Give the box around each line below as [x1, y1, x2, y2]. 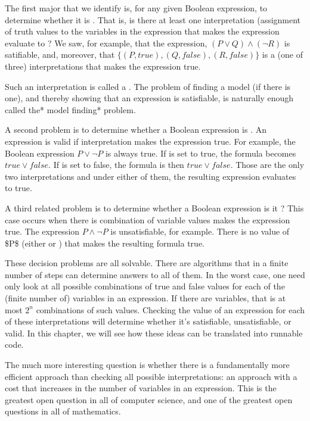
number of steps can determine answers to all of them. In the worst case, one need [5, 268, 305, 280]
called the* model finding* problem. [5, 103, 136, 116]
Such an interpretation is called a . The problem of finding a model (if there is [5, 80, 291, 92]
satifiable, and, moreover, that [5, 48, 115, 61]
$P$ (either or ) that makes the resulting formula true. [5, 236, 204, 249]
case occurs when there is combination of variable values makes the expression [5, 213, 290, 226]
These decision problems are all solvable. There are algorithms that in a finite [5, 257, 289, 269]
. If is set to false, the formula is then [48, 158, 184, 171]
